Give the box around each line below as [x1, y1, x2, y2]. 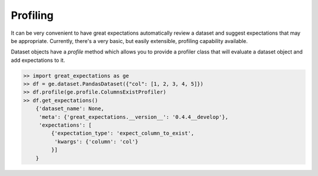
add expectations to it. [11, 57, 65, 64]
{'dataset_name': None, [35, 105, 104, 112]
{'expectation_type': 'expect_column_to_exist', [51, 130, 194, 137]
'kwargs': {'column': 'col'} [54, 138, 138, 145]
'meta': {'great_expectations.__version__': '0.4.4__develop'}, [38, 114, 228, 120]
